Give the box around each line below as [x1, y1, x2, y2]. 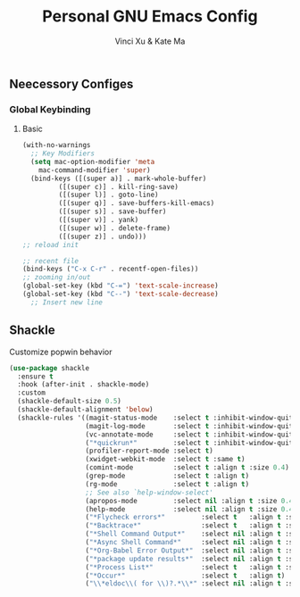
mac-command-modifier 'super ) [38, 165, 151, 175]
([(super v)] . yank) [58, 216, 139, 225]
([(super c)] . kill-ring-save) [58, 182, 179, 191]
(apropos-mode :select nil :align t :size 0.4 [85, 496, 294, 505]
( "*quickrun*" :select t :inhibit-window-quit [85, 438, 294, 447]
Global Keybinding [9, 103, 91, 115]
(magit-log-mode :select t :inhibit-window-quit [85, 421, 294, 430]
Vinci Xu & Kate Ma [114, 36, 186, 46]
